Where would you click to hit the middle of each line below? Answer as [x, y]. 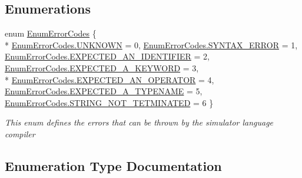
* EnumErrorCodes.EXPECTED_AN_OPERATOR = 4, [109, 79]
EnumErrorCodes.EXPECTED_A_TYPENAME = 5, [104, 91]
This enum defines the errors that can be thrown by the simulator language [139, 122]
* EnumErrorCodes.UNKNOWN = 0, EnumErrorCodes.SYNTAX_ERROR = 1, [151, 44]
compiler [20, 133]
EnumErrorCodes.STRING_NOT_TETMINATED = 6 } [109, 102]
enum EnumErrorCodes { [51, 33]
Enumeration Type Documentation [113, 165]
